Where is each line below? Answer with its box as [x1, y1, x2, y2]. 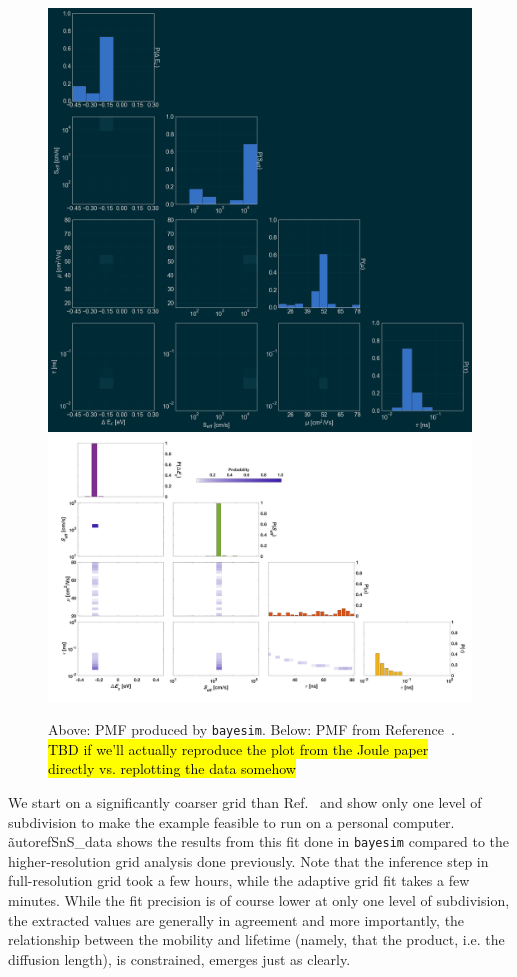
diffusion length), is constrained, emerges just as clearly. [8, 948, 351, 969]
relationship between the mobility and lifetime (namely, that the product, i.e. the [8, 929, 505, 950]
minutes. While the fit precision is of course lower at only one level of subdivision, [8, 890, 510, 911]
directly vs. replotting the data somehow [48, 758, 296, 779]
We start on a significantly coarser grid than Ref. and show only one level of [8, 792, 482, 813]
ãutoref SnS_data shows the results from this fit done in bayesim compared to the [8, 831, 510, 852]
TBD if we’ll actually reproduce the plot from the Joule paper [48, 738, 429, 759]
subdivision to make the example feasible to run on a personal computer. [8, 811, 455, 832]
